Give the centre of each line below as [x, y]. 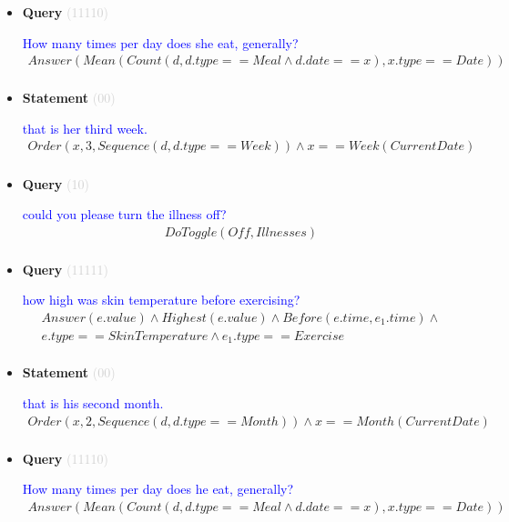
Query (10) [56, 183]
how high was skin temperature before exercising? [161, 300]
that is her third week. [85, 128]
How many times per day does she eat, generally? [160, 42]
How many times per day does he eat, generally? [158, 489]
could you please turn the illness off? [124, 214]
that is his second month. [93, 403]
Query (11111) [65, 269]
